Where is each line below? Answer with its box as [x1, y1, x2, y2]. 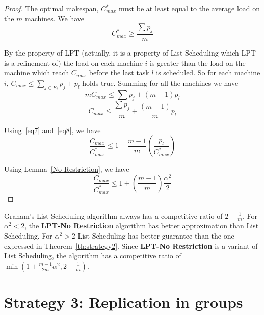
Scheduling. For [4, 230, 52, 241]
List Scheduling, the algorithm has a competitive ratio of [4, 250, 181, 261]
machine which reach [4, 67, 69, 78]
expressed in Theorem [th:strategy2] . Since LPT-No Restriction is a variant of [4, 240, 258, 251]
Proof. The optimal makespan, [4, 3, 99, 13]
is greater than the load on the [150, 57, 246, 68]
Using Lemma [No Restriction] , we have [4, 164, 129, 174]
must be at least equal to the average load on [119, 3, 260, 13]
